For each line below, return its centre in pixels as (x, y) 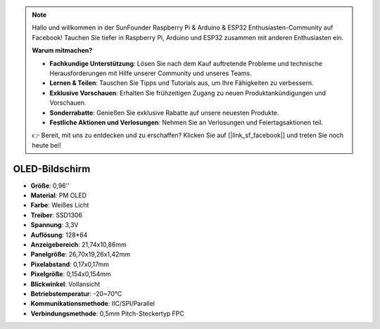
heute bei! (46, 145)
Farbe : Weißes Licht (60, 205)
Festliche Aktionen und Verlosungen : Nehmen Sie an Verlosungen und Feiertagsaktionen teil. (186, 122)
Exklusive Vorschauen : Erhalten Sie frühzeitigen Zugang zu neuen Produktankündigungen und (188, 93)
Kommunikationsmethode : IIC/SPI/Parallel (93, 304)
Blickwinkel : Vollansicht (65, 284)
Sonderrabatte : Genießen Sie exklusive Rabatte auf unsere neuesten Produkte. (164, 112)
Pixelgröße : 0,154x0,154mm (71, 274)
